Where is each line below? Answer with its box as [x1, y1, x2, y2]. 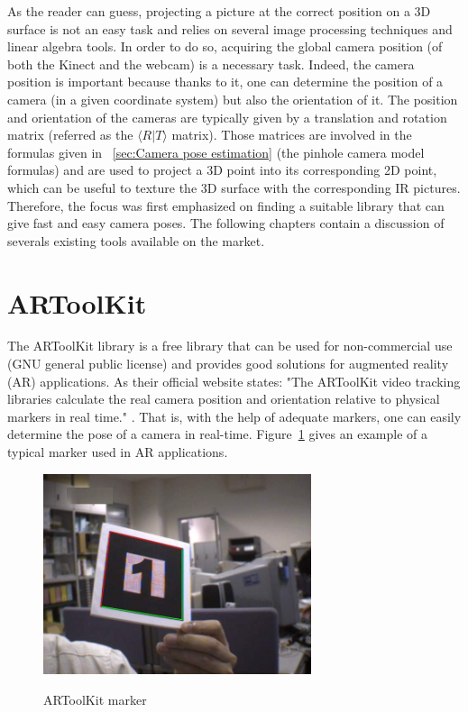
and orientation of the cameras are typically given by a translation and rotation [7, 107, 447, 126]
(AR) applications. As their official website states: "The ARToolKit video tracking [7, 371, 461, 390]
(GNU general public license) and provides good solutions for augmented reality [7, 354, 449, 373]
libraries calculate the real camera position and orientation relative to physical [7, 389, 440, 408]
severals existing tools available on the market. [7, 231, 265, 250]
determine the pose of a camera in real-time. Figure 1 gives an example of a [7, 424, 427, 443]
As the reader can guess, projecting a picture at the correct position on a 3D [7, 2, 431, 20]
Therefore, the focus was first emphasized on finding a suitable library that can [7, 196, 445, 215]
